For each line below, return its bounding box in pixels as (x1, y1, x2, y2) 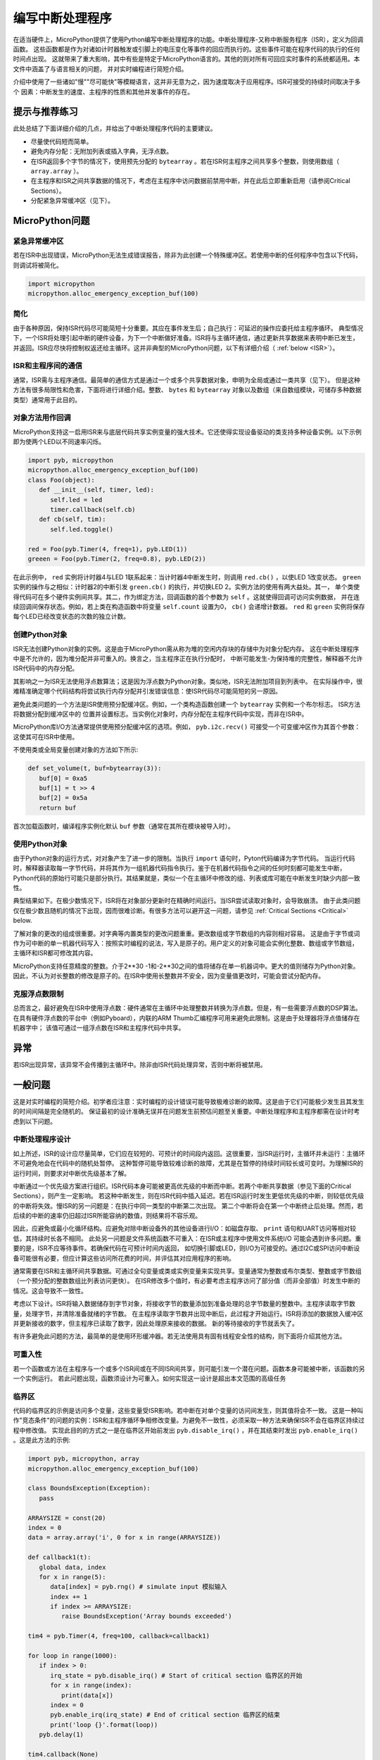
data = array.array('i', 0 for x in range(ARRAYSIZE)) (27, 1533, 221, 1542)
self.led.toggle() (50, 525, 114, 533)
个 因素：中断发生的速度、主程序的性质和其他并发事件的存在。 (13, 87, 194, 96)
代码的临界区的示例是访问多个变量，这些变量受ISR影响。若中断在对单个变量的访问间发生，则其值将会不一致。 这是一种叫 (13, 1407, 364, 1415)
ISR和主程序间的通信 (13, 361, 82, 371)
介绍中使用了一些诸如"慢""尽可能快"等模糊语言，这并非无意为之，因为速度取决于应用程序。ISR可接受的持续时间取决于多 (13, 77, 361, 86)
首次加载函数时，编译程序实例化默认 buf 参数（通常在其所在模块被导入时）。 (13, 822, 235, 830)
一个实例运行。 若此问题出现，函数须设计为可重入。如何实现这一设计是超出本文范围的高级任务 (13, 1374, 286, 1383)
